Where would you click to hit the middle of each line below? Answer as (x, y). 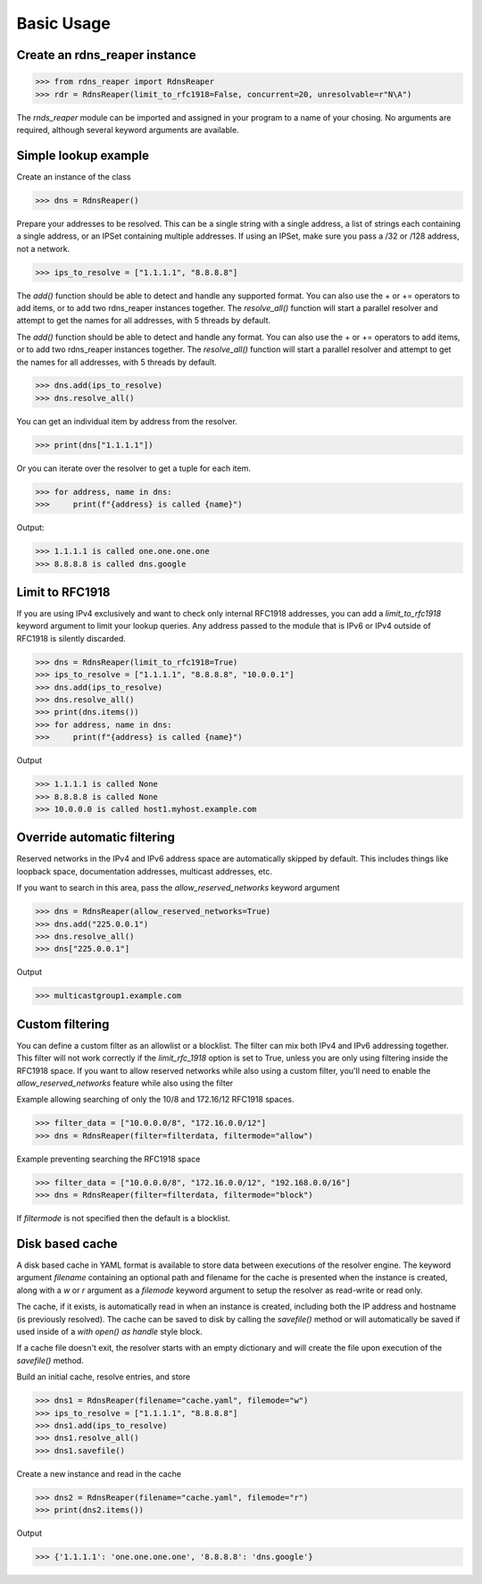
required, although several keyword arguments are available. (128, 130)
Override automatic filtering (96, 838)
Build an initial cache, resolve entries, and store (104, 1377)
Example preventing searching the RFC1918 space (108, 1159)
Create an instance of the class (74, 176)
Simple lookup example (83, 155)
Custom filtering (63, 1024)
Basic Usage (63, 23)
